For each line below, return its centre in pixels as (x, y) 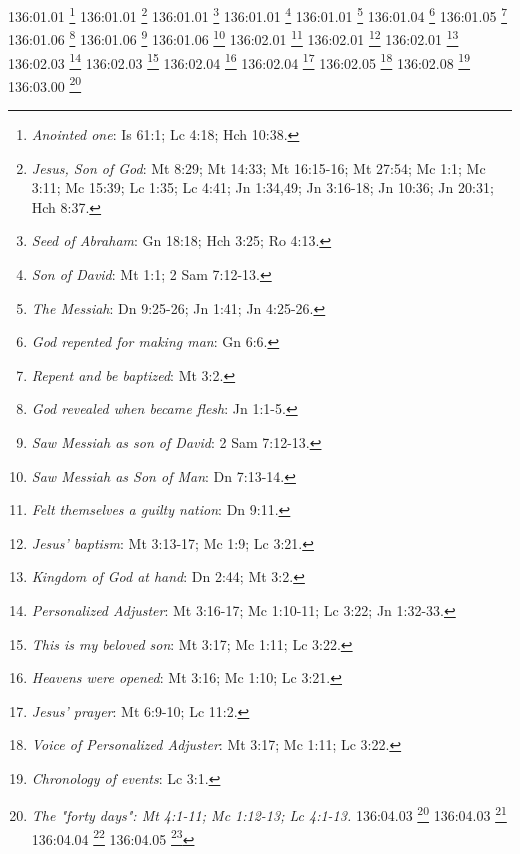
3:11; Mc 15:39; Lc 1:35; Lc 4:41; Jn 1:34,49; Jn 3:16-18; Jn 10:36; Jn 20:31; (262, 187)
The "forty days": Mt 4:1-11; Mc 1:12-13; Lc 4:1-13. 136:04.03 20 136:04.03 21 (269, 814)
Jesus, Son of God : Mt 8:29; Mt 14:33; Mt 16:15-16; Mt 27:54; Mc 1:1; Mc (258, 167)
